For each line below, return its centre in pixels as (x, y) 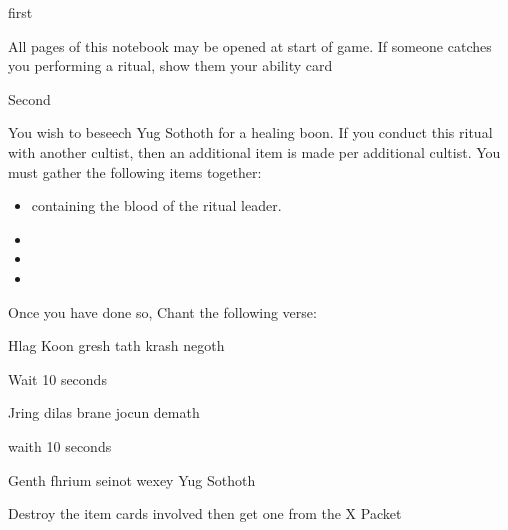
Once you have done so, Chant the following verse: (162, 311)
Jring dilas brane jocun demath (104, 412)
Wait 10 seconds (57, 378)
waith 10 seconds (60, 445)
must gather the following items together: (135, 171)
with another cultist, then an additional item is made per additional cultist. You (254, 151)
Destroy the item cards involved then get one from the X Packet (205, 513)
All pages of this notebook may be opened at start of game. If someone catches (250, 45)
